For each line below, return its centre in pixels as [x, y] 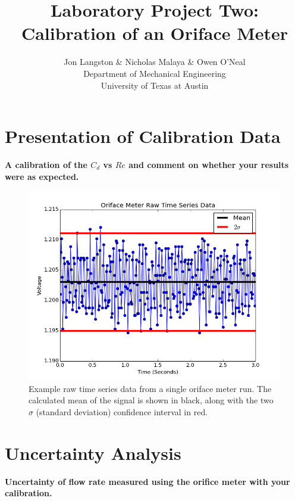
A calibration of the [46, 165]
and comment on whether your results [209, 165]
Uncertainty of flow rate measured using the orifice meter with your [147, 481]
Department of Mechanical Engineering [155, 73]
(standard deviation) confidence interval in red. [122, 412]
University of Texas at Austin [155, 85]
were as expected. [42, 176]
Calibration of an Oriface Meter [155, 33]
